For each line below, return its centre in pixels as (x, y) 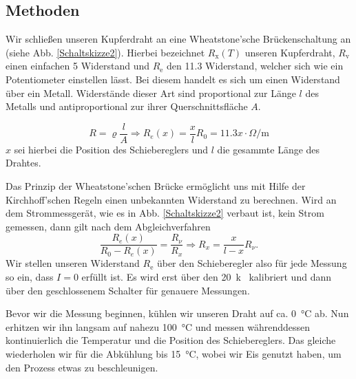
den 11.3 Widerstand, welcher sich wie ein (255, 66)
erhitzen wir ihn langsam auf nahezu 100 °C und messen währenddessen (158, 326)
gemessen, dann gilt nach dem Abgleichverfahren (108, 226)
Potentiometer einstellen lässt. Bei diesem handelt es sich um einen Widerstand (173, 79)
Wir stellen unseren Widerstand (73, 263)
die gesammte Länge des (269, 149)
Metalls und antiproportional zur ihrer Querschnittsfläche (127, 106)
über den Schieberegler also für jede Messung (252, 263)
